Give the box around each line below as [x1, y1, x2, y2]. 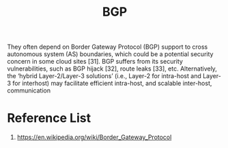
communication [7, 86, 51, 95]
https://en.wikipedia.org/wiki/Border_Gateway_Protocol [16, 133, 172, 141]
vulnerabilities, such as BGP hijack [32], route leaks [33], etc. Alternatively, [7, 64, 217, 73]
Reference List [7, 110, 91, 126]
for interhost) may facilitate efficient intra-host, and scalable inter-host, [12, 79, 212, 88]
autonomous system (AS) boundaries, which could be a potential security [7, 50, 214, 58]
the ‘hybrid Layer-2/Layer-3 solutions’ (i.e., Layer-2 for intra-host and [7, 72, 201, 80]
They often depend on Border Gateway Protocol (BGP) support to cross [7, 42, 208, 51]
